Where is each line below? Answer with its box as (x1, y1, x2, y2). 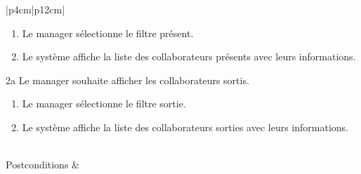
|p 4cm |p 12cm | (6, 2, 65, 16)
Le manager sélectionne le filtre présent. (22, 25, 194, 40)
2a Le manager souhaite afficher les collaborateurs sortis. (6, 72, 249, 87)
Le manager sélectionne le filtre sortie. (22, 96, 186, 111)
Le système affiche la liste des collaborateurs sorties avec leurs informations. (22, 119, 348, 134)
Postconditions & (6, 157, 79, 172)
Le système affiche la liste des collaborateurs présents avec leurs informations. (22, 49, 356, 64)
